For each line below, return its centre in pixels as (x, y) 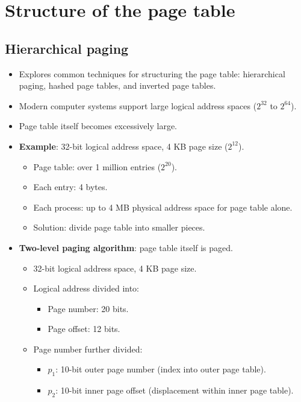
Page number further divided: (88, 349)
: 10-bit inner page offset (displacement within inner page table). (175, 390)
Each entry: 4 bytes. (70, 187)
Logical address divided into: (86, 288)
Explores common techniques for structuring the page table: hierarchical (152, 73)
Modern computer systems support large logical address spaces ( (138, 105)
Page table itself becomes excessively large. (98, 126)
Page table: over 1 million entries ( (97, 166)
